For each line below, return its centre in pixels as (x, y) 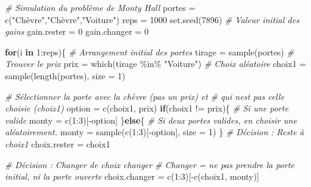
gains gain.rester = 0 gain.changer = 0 (77, 31)
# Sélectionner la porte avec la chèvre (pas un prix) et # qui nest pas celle (145, 96)
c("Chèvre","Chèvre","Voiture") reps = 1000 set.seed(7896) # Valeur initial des (152, 19)
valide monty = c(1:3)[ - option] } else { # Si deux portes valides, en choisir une (151, 120)
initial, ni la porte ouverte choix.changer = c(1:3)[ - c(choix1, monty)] (132, 176)
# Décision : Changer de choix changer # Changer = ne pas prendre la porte (150, 164)
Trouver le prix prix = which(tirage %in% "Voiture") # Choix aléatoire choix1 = (155, 64)
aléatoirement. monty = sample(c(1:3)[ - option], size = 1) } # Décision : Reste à (155, 132)
